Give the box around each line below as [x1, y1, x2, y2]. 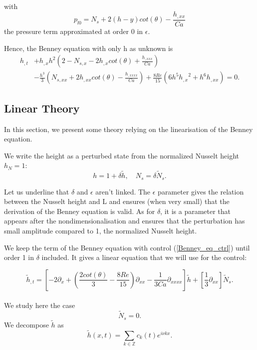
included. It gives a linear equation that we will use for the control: [41, 252, 247, 262]
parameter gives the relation [158, 186, 244, 196]
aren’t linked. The [95, 186, 151, 196]
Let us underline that [4, 186, 69, 196]
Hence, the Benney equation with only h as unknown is [4, 42, 173, 53]
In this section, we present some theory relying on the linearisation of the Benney [4, 123, 253, 134]
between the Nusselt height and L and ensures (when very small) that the [4, 196, 230, 206]
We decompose [4, 319, 49, 329]
